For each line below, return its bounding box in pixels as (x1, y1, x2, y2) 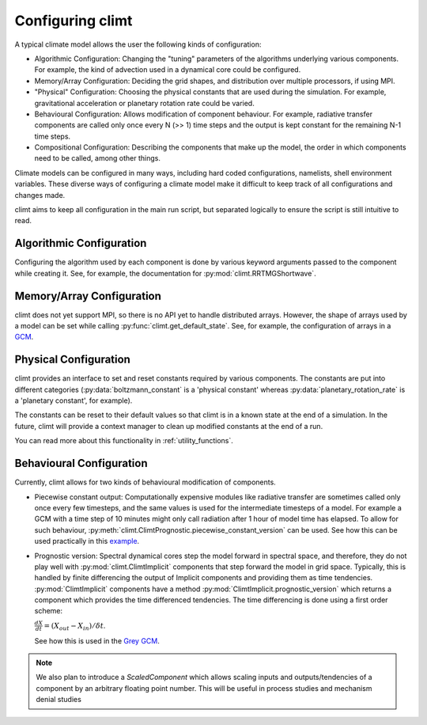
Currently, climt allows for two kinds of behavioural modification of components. (14, 477, 276, 487)
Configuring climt (14, 12, 133, 29)
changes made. (14, 190, 66, 199)
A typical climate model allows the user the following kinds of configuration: (14, 40, 262, 49)
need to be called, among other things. (34, 154, 161, 163)
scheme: (34, 606, 63, 616)
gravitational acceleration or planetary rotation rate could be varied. (34, 98, 255, 108)
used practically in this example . (34, 537, 140, 546)
